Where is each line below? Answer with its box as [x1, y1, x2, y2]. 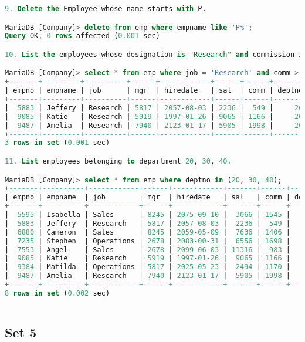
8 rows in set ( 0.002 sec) [5, 289, 110, 297]
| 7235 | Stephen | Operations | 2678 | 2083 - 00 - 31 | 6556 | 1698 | [5, 236, 290, 245]
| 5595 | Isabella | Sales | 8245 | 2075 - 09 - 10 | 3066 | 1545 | [5, 211, 290, 219]
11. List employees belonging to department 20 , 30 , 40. [5, 157, 232, 165]
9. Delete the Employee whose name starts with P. [5, 5, 206, 13]
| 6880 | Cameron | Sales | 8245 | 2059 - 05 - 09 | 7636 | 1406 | [5, 228, 290, 236]
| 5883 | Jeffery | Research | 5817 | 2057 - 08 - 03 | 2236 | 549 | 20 [5, 103, 303, 112]
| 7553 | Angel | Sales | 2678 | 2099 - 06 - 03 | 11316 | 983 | [5, 245, 290, 254]
